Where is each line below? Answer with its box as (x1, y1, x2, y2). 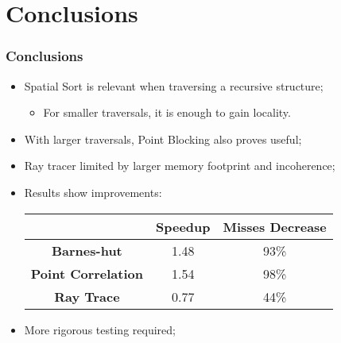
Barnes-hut (52, 241, 122, 260)
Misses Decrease (223, 217, 327, 236)
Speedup (155, 217, 211, 236)
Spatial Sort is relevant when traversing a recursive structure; (24, 77, 324, 94)
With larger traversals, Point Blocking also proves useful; (24, 130, 302, 147)
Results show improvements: (24, 183, 162, 200)
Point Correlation (30, 264, 143, 283)
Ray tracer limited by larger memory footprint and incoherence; (24, 157, 335, 174)
